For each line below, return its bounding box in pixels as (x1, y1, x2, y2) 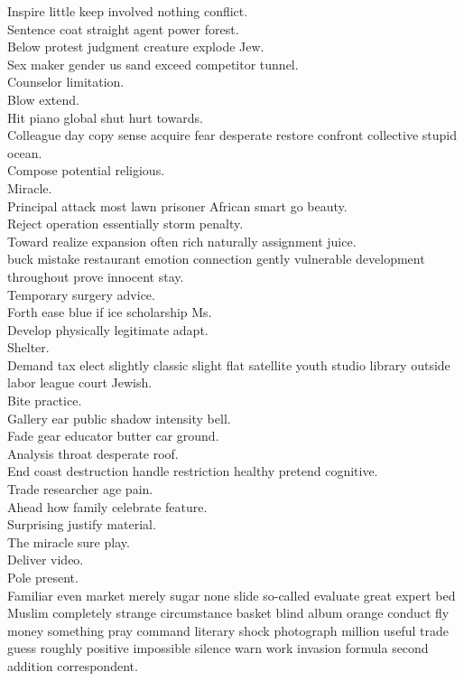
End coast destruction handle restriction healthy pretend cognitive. (7, 462, 378, 480)
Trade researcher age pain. (7, 480, 153, 499)
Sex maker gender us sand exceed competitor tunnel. (7, 54, 299, 73)
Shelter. (7, 338, 50, 357)
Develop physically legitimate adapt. (7, 320, 209, 339)
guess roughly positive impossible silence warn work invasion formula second (7, 639, 429, 658)
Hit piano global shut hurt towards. (7, 107, 203, 126)
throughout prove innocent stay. (7, 266, 184, 285)
